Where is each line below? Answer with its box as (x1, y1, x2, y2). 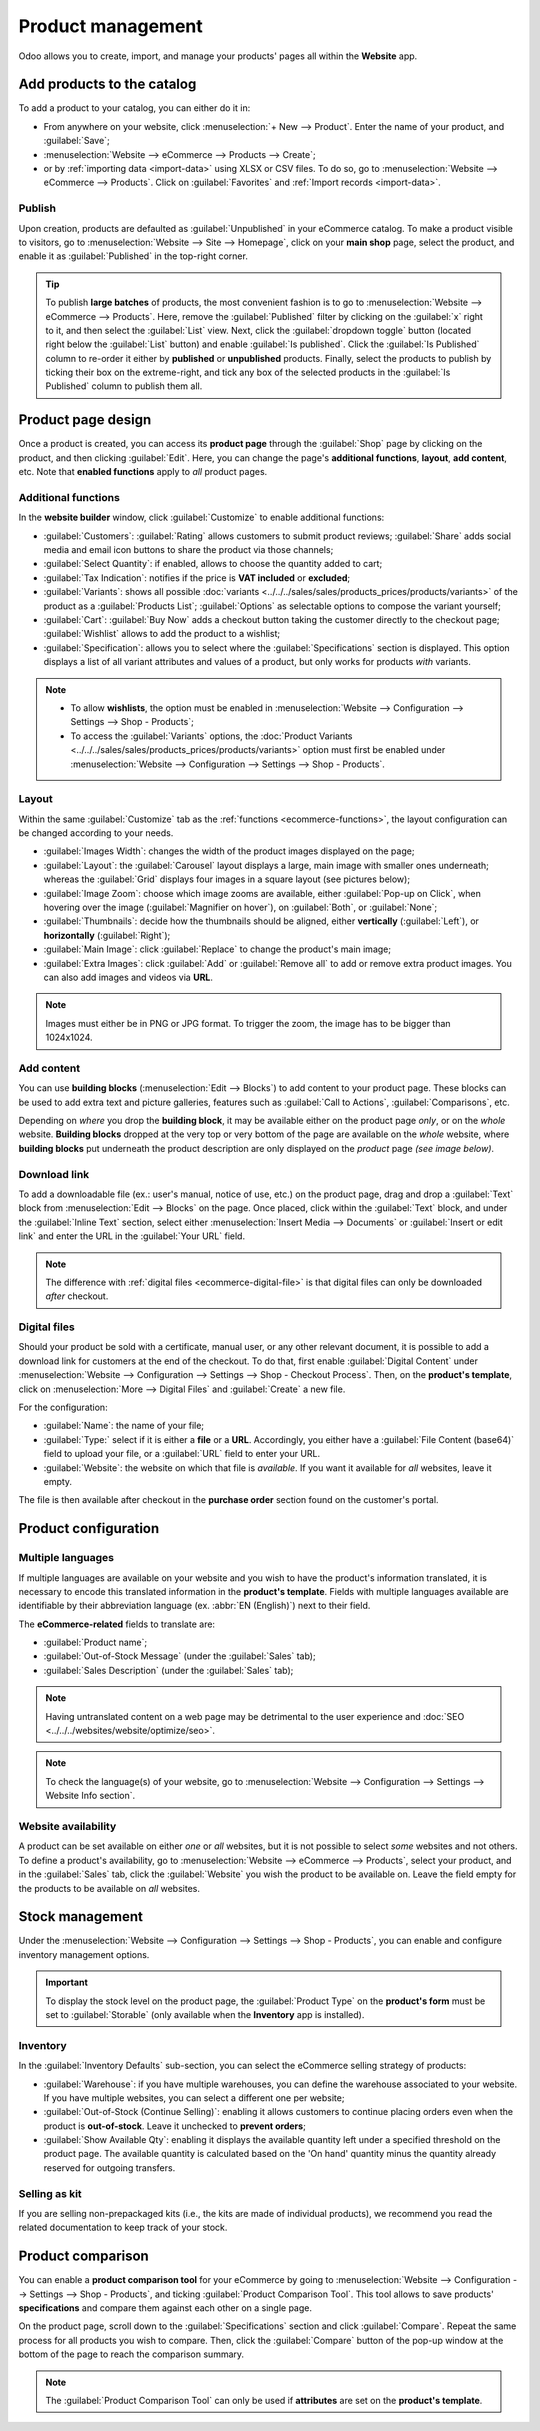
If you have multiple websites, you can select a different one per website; (43, 2091, 345, 2104)
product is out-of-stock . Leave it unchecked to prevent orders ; (43, 2120, 307, 2132)
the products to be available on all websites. (18, 1882, 200, 1894)
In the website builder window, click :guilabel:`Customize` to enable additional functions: (18, 511, 385, 524)
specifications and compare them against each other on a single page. (18, 2302, 313, 2314)
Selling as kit (18, 2186, 82, 2200)
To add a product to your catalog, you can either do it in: (18, 102, 251, 114)
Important (45, 1976, 89, 1989)
